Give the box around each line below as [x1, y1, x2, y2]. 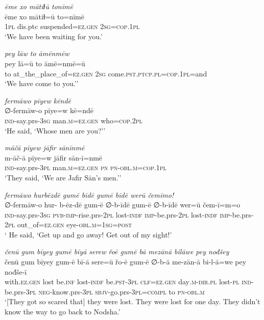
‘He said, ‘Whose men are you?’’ [5, 125, 106, 136]
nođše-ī [5, 266, 27, 277]
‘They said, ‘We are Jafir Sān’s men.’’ [5, 172, 122, 182]
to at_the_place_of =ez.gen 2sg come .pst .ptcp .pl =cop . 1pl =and [5, 68, 207, 78]
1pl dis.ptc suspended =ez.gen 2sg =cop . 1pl [5, 21, 140, 32]
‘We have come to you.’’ [5, 78, 79, 89]
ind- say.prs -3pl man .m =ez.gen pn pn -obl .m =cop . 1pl [5, 162, 166, 173]
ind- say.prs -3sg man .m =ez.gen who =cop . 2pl [5, 115, 142, 125]
